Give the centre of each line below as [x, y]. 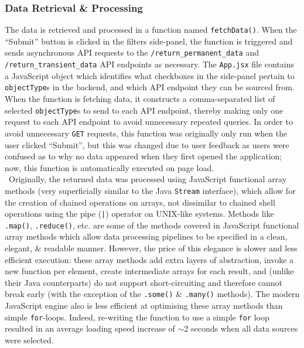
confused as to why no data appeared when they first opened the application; [144, 156]
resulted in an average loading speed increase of [90, 328]
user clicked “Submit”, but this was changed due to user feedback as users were [147, 144]
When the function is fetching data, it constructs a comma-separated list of [140, 99]
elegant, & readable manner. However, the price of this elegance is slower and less [151, 248]
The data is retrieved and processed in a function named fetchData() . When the [151, 30]
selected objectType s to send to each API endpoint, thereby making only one [144, 110]
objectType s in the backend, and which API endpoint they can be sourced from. [150, 87]
